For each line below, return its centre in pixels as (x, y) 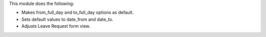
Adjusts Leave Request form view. (56, 26)
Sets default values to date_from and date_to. (67, 19)
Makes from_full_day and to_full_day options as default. (78, 13)
